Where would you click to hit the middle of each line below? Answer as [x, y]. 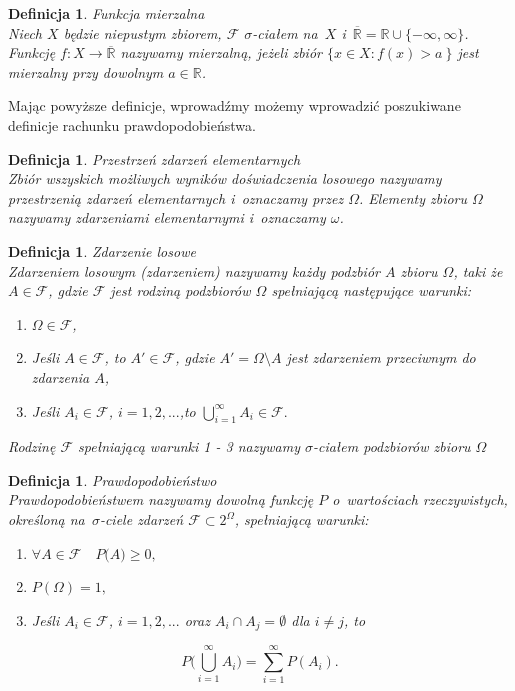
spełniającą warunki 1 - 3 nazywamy [189, 446]
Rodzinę [32, 446]
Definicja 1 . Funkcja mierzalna [106, 13]
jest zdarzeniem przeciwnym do [381, 357]
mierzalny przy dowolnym [86, 71]
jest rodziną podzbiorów [180, 290]
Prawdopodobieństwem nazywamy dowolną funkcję [161, 499]
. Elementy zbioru [413, 197]
